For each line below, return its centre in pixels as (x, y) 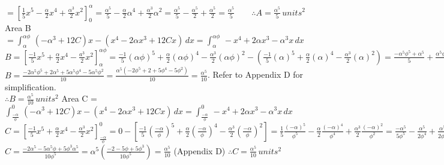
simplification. (31, 86)
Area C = (79, 98)
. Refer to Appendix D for (255, 74)
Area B (18, 28)
